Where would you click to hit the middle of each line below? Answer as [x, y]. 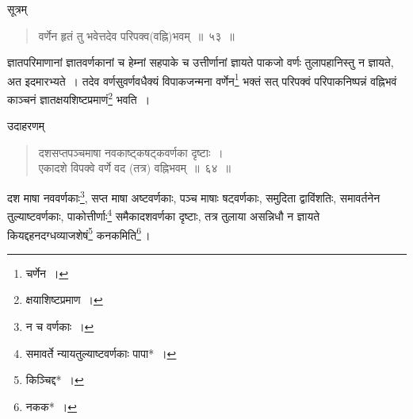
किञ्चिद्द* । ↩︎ [55, 380]
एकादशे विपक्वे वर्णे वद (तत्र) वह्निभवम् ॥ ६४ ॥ [135, 168]
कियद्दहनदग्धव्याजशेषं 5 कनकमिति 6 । [79, 233]
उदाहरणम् [26, 126]
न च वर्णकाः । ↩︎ [60, 326]
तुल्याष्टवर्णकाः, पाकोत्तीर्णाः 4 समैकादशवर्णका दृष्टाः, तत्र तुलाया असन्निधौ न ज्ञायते [164, 215]
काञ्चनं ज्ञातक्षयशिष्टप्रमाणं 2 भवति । [79, 98]
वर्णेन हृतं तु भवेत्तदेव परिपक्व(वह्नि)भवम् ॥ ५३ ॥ [136, 35]
